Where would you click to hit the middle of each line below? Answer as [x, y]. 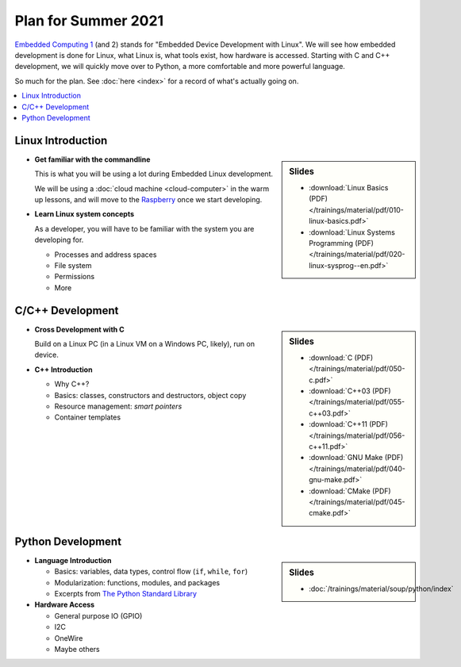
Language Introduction [73, 560]
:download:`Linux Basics [349, 188]
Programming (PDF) [342, 243]
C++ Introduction [63, 370]
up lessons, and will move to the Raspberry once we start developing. [148, 199]
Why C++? [72, 384]
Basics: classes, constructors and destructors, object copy [150, 395]
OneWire [69, 638]
